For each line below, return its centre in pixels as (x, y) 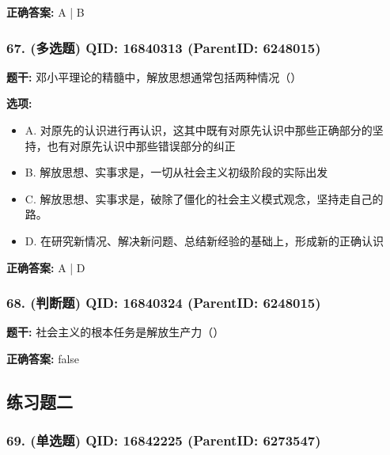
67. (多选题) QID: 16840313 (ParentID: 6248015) (164, 47)
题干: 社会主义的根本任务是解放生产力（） (115, 332)
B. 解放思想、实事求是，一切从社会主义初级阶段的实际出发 (176, 172)
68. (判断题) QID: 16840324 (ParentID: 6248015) (164, 303)
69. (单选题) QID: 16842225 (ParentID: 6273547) (164, 440)
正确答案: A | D (46, 267)
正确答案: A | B (45, 12)
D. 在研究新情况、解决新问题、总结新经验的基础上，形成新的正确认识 (204, 240)
